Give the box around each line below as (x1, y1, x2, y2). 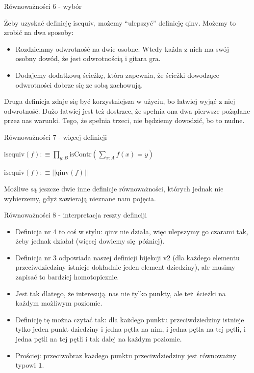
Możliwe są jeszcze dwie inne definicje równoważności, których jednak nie (4, 183, 224, 193)
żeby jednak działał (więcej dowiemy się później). (15, 236, 165, 246)
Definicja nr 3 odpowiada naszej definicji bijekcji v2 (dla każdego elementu (15, 252, 240, 262)
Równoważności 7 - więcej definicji (4, 131, 107, 142)
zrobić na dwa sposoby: (4, 27, 74, 37)
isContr (69, 151, 92, 158)
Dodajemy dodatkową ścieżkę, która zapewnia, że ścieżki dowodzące (15, 69, 220, 80)
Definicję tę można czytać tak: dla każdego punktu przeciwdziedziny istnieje (15, 314, 244, 324)
